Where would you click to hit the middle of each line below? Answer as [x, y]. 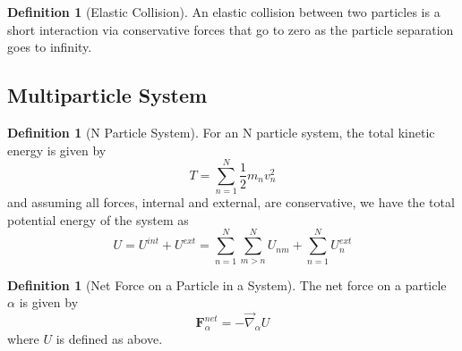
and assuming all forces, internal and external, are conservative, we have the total [231, 202]
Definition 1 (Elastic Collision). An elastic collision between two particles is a [224, 12]
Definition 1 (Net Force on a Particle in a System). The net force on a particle [227, 284]
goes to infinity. [50, 47]
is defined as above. [109, 338]
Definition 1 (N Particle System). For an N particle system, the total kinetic [221, 132]
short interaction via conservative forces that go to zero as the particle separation [231, 29]
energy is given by [57, 150]
